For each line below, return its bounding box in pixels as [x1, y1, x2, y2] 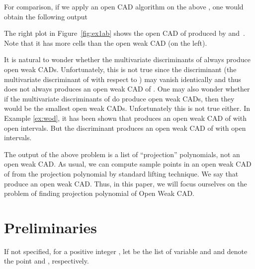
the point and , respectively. [4, 256, 89, 266]
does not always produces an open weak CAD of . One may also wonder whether [4, 84, 250, 94]
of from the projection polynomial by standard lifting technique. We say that [4, 168, 239, 179]
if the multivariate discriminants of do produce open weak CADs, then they [4, 93, 235, 103]
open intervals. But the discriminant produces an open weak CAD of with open [4, 122, 246, 133]
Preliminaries [4, 217, 97, 237]
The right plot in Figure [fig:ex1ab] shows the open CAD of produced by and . [4, 28, 245, 38]
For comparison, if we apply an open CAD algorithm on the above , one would [4, 1, 244, 11]
